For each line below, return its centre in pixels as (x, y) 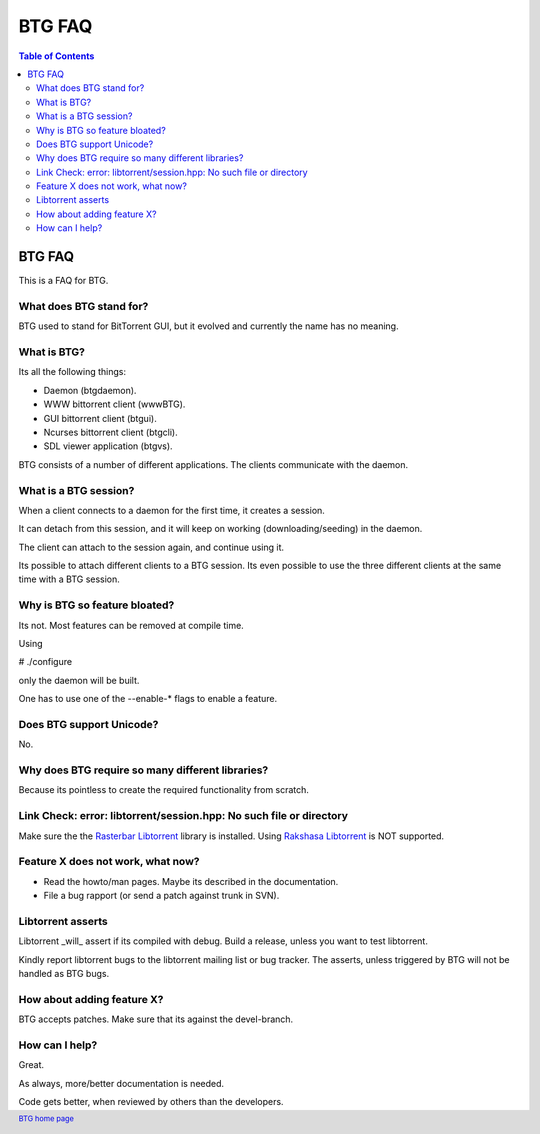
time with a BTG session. (69, 579)
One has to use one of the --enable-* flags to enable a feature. (148, 699)
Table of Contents (56, 56)
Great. (31, 1065)
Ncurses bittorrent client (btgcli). (111, 432)
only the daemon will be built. (79, 680)
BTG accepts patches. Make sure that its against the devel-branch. (156, 1019)
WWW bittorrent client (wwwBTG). (114, 404)
